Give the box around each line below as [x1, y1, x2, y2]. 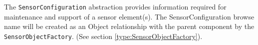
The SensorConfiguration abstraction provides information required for [4, 1, 227, 11]
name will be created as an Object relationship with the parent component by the [4, 21, 255, 31]
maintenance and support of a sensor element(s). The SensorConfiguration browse [4, 11, 255, 21]
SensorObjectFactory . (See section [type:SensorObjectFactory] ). [4, 30, 203, 41]
